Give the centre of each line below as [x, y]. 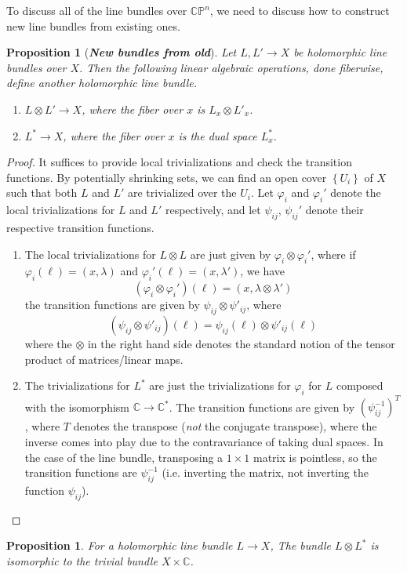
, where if [333, 254]
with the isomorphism [77, 407]
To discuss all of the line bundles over [97, 10]
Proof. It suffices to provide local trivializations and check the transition [179, 162]
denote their [334, 210]
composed [360, 385]
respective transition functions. [80, 227]
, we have [263, 271]
